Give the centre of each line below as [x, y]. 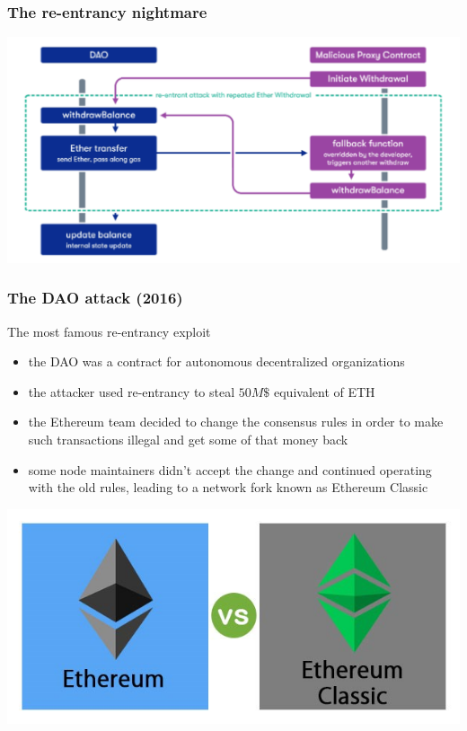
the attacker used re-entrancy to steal [132, 391]
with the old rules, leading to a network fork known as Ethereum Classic [228, 487]
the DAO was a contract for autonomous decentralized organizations [216, 361]
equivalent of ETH [325, 391]
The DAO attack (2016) [95, 298]
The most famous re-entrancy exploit [109, 331]
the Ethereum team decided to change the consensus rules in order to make [236, 422]
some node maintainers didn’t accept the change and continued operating [230, 469]
